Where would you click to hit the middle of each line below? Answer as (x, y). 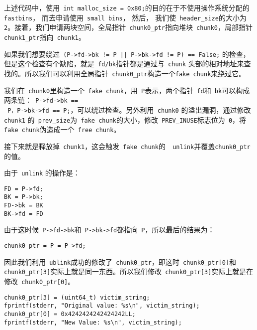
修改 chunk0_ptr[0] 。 (40, 281)
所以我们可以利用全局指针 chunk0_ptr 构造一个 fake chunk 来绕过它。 (135, 73)
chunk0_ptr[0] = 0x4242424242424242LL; (70, 314)
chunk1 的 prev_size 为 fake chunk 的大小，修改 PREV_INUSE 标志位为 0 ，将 (125, 119)
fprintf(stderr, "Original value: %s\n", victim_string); (102, 306)
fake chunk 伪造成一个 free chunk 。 (62, 129)
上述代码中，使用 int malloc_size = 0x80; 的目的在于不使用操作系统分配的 (127, 7)
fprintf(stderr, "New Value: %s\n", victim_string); (93, 322)
